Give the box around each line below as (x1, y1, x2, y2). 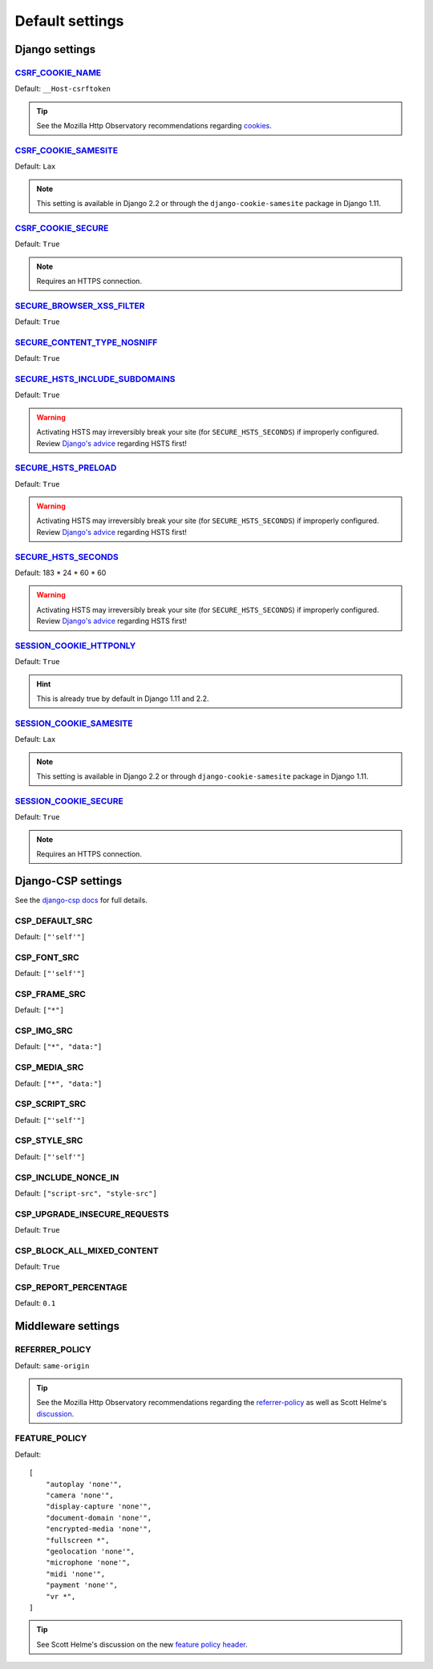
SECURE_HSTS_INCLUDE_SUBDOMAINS (14, 373, 176, 384)
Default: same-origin (14, 1360, 90, 1371)
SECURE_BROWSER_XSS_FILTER (14, 300, 145, 311)
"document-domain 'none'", (45, 1513, 152, 1522)
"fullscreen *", (45, 1536, 110, 1545)
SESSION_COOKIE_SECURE (14, 795, 123, 806)
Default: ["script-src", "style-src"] (14, 1188, 158, 1198)
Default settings (14, 12, 124, 30)
